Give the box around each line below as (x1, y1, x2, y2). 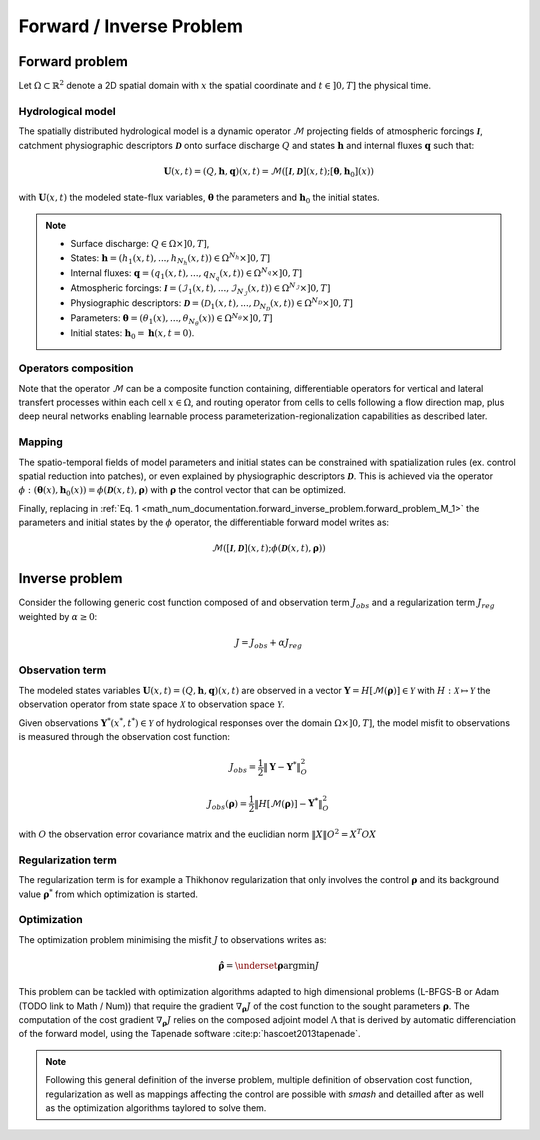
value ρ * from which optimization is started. (18, 886, 199, 900)
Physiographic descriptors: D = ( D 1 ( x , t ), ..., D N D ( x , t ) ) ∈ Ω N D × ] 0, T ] (70, 296, 354, 313)
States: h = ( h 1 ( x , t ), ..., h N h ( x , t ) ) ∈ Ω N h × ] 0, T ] (70, 250, 271, 267)
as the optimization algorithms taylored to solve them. (45, 1101, 267, 1114)
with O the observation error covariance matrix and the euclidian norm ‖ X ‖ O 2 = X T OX (18, 827, 377, 840)
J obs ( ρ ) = (207, 798, 248, 812)
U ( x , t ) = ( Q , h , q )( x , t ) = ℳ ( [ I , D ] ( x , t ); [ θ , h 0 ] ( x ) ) (163, 165, 375, 179)
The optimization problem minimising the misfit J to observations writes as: (18, 933, 327, 945)
